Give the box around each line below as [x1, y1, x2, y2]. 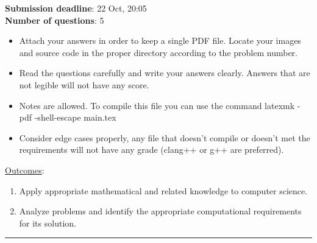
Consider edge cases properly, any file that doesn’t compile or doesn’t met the [19, 131, 310, 144]
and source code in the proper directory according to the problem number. [19, 46, 297, 58]
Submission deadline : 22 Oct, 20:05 [5, 2, 147, 14]
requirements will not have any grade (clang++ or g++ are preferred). [19, 143, 284, 156]
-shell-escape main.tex [34, 111, 116, 124]
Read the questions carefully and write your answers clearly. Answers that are [19, 66, 310, 79]
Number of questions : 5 [5, 13, 104, 26]
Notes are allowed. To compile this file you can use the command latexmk [19, 99, 295, 111]
